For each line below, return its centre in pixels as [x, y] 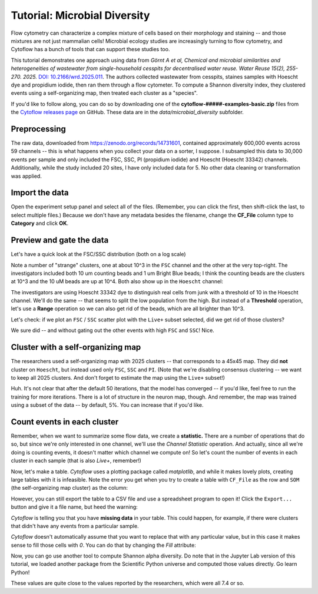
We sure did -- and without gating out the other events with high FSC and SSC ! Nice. [112, 330]
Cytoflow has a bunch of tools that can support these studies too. [90, 49]
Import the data [40, 193]
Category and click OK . [40, 223]
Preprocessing [38, 129]
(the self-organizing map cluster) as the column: [69, 488]
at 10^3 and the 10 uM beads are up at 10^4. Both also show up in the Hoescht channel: [117, 281]
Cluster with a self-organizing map [76, 347]
